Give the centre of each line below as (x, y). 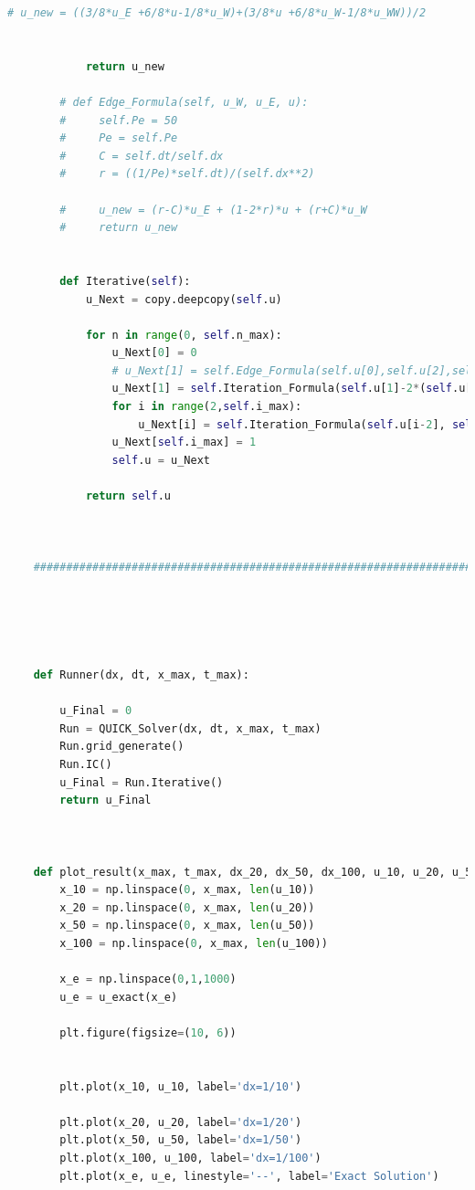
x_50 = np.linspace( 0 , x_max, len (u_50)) (187, 926)
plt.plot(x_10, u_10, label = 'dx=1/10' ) (181, 1086)
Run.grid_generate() (122, 747)
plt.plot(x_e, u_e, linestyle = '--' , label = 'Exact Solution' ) (249, 1176)
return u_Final (106, 800)
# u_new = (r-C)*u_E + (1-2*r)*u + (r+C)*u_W (213, 210)
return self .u (128, 496)
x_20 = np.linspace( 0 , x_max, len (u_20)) (187, 907)
